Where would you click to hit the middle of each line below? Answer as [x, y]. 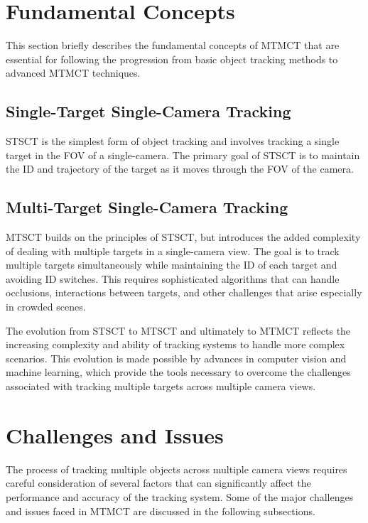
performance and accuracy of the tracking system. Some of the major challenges [180, 496]
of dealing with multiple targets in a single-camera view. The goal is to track [173, 250]
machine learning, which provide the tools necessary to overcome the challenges [178, 372]
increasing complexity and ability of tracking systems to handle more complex [175, 344]
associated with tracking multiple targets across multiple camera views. [161, 386]
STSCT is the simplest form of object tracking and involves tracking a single [173, 141]
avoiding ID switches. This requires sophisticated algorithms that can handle [173, 278]
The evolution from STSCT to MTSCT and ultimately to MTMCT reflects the [178, 330]
